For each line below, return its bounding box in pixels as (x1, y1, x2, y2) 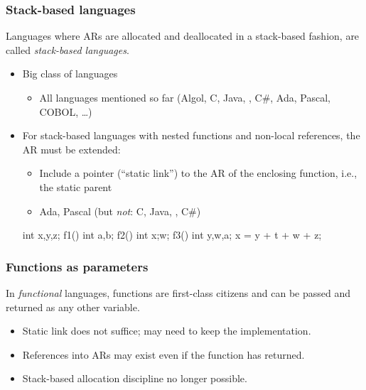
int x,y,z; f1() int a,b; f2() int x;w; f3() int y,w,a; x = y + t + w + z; (22, 227, 322, 242)
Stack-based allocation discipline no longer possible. (22, 371, 247, 386)
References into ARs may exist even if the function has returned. (22, 347, 305, 362)
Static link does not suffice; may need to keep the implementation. (22, 323, 311, 338)
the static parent (39, 179, 112, 194)
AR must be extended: (22, 141, 121, 156)
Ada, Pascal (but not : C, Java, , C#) (39, 203, 201, 218)
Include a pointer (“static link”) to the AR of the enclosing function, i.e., (39, 166, 357, 180)
